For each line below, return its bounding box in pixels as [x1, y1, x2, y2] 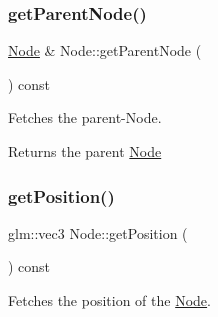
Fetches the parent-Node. [8, 107, 162, 128]
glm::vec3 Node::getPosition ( [8, 222, 188, 243]
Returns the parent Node [8, 141, 162, 161]
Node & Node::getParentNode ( [8, 40, 202, 61]
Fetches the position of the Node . [8, 290, 211, 310]
